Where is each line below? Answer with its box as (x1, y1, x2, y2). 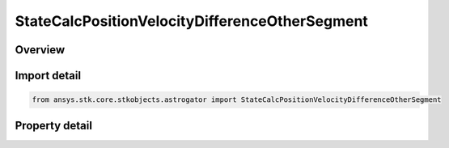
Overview (15, 43, 66, 57)
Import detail (15, 69, 81, 82)
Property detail (15, 118, 93, 133)
